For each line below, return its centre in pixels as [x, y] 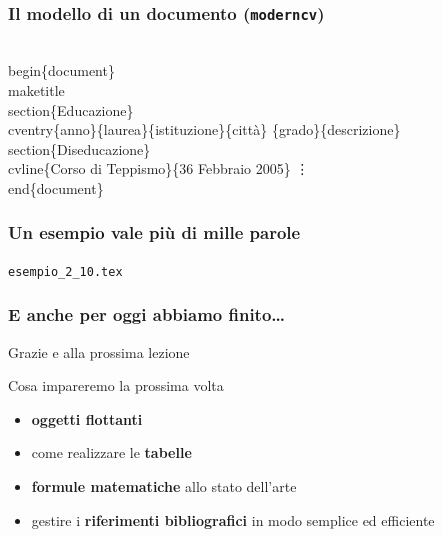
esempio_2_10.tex [65, 271]
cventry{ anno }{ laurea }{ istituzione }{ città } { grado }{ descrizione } [204, 129]
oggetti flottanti [87, 418]
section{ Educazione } [71, 109]
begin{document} [61, 70]
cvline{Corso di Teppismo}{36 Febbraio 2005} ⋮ [159, 168]
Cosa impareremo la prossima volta [116, 385]
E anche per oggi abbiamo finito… [147, 314]
